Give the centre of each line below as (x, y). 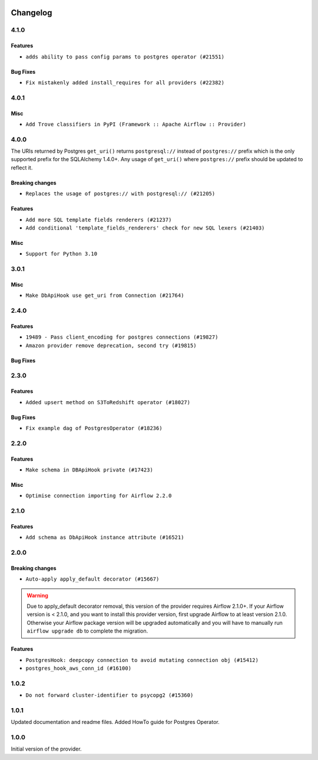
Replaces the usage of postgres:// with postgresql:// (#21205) (120, 194)
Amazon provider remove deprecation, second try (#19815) (111, 345)
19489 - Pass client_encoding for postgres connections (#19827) (122, 337)
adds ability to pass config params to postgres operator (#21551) (125, 57)
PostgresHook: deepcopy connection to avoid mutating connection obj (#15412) (142, 660)
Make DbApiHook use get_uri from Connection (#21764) (105, 296)
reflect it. (22, 168)
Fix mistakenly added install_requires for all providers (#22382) (125, 82)
